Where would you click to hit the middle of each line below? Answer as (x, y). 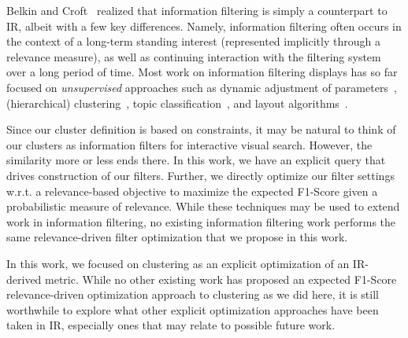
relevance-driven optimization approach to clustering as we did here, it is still (193, 294)
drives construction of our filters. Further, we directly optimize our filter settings (200, 175)
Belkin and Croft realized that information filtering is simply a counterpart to (197, 10)
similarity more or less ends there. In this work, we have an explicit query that (196, 160)
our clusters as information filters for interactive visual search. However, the (189, 144)
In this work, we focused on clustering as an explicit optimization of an (178, 263)
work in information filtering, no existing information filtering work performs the (201, 221)
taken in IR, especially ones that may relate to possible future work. (171, 325)
